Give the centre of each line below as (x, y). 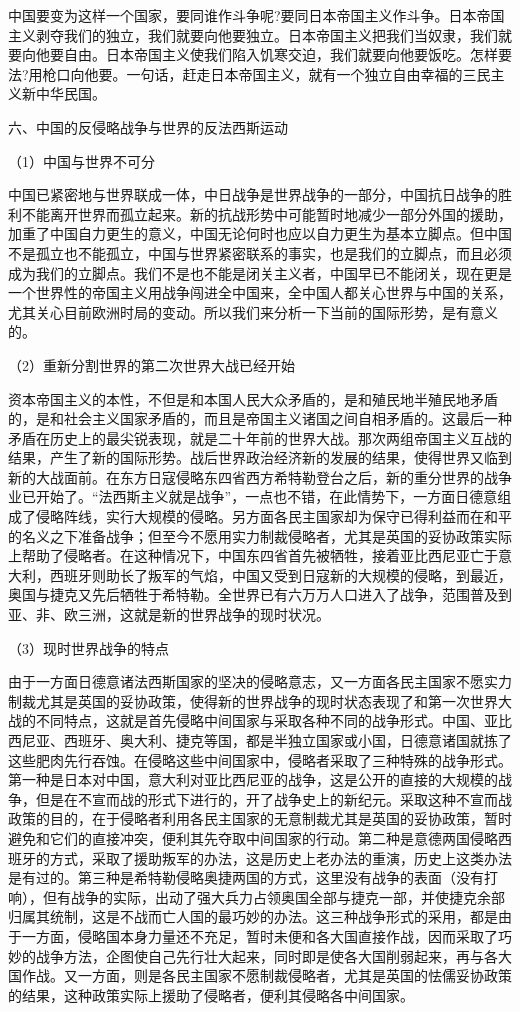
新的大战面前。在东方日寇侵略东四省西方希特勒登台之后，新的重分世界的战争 (260, 476)
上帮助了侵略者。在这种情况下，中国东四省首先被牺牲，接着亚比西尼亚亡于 (253, 555)
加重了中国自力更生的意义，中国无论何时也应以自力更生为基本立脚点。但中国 (260, 233)
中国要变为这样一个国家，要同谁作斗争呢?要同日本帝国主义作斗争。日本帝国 (256, 15)
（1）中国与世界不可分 (81, 160)
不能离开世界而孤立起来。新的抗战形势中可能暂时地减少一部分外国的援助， (266, 213)
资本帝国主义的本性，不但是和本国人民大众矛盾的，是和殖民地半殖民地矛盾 (253, 398)
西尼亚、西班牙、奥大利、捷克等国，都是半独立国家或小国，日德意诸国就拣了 (260, 740)
